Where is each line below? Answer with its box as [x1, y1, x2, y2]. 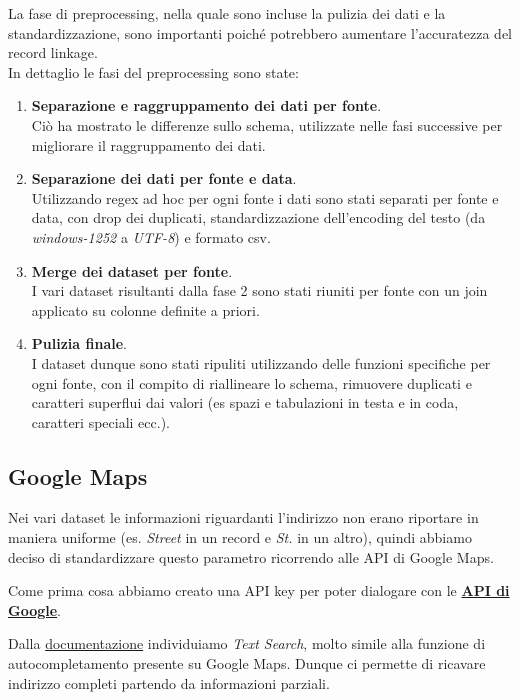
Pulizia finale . [31, 333, 127, 354]
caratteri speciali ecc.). [31, 411, 170, 432]
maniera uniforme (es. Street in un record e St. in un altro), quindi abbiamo [8, 527, 472, 548]
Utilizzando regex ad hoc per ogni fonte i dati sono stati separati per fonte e [31, 187, 499, 208]
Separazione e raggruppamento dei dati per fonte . [31, 95, 382, 116]
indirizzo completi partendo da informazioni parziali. [8, 672, 330, 693]
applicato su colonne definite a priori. [31, 299, 260, 320]
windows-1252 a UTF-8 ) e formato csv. [31, 226, 271, 247]
